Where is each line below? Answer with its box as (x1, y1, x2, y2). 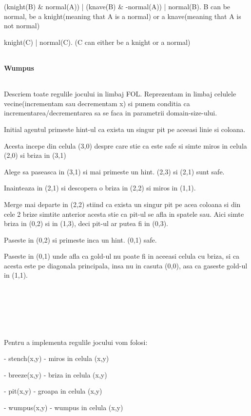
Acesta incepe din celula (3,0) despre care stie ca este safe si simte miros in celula (4, 140, 247, 151)
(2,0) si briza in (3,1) (4, 150, 66, 160)
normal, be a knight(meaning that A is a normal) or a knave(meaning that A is (4, 11, 241, 21)
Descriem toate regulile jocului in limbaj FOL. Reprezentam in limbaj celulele (4, 89, 236, 99)
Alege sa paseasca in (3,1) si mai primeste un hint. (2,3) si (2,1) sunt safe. (4, 166, 225, 176)
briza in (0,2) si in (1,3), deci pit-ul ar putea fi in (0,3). (4, 218, 168, 228)
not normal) (4, 20, 40, 31)
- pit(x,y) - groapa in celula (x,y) (4, 386, 102, 396)
